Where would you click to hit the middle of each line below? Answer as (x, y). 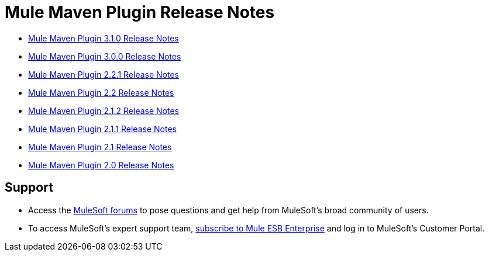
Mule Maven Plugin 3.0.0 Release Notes (105, 56)
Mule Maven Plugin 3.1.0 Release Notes (104, 38)
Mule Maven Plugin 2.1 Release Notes (100, 147)
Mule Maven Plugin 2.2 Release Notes (101, 92)
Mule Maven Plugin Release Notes (140, 12)
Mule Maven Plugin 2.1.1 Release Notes (102, 129)
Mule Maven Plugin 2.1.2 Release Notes (104, 110)
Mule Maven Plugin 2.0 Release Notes (101, 165)
